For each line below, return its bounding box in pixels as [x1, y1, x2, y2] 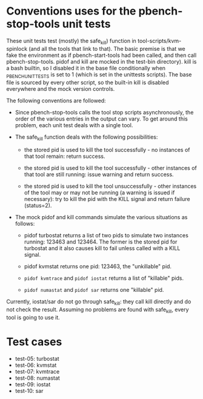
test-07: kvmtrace [15, 368, 60, 375]
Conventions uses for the [6, 4, 136, 18]
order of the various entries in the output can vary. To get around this [15, 115, 188, 122]
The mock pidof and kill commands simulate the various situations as [15, 214, 188, 221]
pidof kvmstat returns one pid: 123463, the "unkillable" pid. [24, 263, 171, 270]
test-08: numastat [15, 374, 61, 381]
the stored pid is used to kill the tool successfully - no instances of [24, 147, 190, 154]
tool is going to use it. [6, 314, 60, 321]
